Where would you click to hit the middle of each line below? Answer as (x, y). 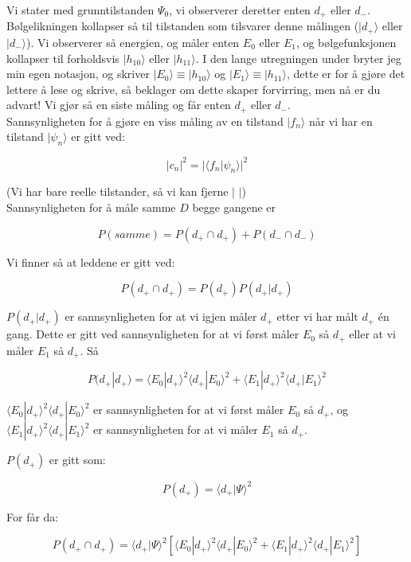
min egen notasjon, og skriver (78, 74)
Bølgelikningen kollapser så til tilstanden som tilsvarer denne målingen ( (183, 26)
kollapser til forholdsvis (63, 58)
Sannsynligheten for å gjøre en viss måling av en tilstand (145, 121)
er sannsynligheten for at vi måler (176, 429)
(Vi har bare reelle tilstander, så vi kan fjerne (117, 191)
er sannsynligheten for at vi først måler (189, 410)
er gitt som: (77, 460)
